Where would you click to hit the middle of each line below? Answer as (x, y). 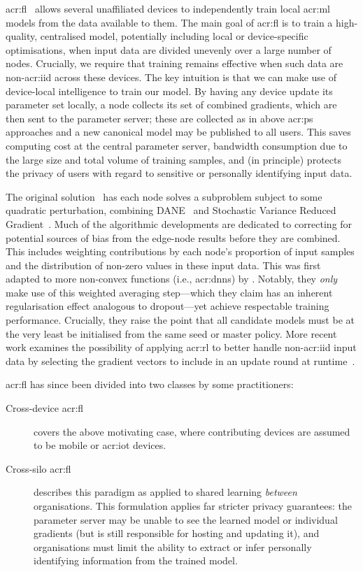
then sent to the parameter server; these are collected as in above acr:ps (159, 118)
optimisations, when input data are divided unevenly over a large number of (169, 49)
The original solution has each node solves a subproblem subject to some (164, 196)
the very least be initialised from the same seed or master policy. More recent (171, 333)
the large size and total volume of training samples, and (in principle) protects (173, 159)
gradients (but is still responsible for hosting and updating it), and (177, 533)
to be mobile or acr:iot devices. (100, 445)
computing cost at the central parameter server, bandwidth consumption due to (177, 145)
